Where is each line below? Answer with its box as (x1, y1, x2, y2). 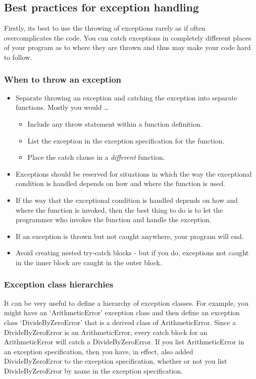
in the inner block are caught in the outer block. (15, 257, 162, 267)
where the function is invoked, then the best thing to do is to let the (15, 204, 223, 215)
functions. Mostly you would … (15, 102, 109, 112)
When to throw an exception (4, 73, 121, 85)
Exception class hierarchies (4, 278, 113, 290)
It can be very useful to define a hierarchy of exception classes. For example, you (4, 297, 249, 308)
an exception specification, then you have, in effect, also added (4, 346, 194, 356)
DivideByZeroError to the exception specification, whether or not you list (4, 356, 227, 366)
